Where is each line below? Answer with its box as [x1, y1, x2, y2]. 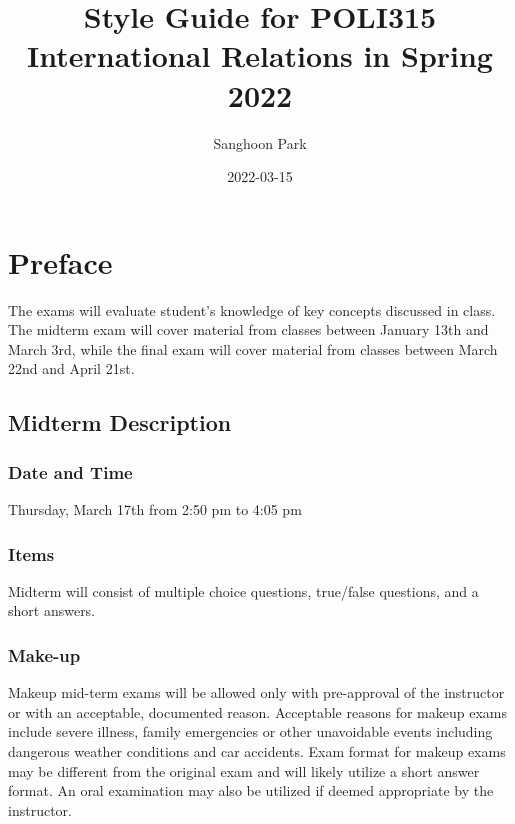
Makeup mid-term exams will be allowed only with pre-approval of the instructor [8, 682, 505, 703]
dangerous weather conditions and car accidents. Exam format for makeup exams [8, 741, 506, 761]
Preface [8, 241, 113, 282]
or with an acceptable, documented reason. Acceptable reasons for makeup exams [8, 701, 507, 722]
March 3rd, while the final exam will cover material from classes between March [8, 338, 498, 359]
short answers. [8, 600, 96, 621]
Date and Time [8, 459, 133, 484]
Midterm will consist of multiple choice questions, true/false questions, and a [8, 580, 479, 601]
